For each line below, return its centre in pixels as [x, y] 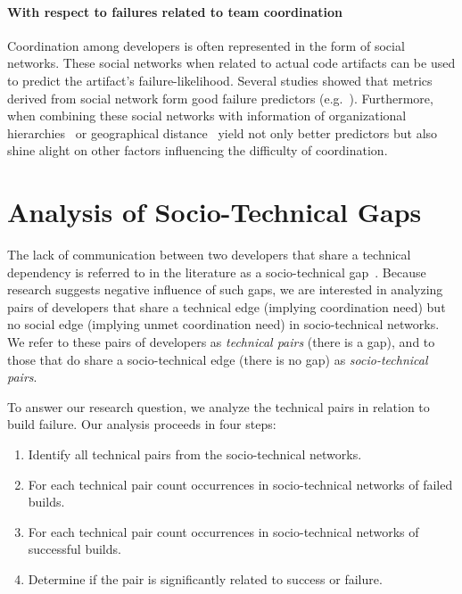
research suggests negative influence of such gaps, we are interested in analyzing [225, 289]
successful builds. [74, 549]
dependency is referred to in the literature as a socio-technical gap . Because [217, 272]
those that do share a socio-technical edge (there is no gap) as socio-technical [218, 359]
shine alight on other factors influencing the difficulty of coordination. [198, 150]
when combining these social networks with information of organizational [207, 115]
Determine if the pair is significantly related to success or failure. [205, 578]
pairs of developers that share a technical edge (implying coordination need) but [227, 306]
